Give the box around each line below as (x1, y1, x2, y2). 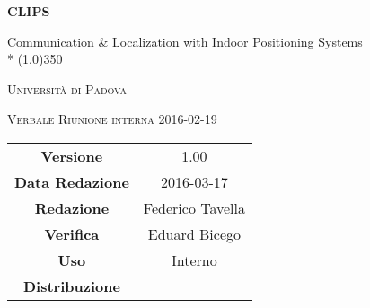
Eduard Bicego (147, 223, 241, 244)
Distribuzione (22, 275, 120, 296)
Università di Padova (7, 79, 127, 98)
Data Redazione (14, 171, 129, 192)
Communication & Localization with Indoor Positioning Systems (7, 31, 363, 50)
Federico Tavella (143, 197, 245, 218)
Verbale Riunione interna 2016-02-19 (7, 110, 217, 128)
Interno (172, 249, 217, 270)
